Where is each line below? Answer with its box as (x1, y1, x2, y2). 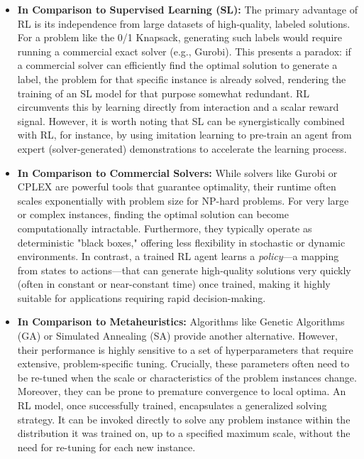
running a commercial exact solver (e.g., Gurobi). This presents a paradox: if (17, 43, 351, 58)
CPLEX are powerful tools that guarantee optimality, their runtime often (17, 179, 336, 194)
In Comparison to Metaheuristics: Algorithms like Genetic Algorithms (17, 314, 345, 329)
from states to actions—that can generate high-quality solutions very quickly (17, 262, 351, 277)
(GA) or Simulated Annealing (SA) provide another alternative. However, (17, 328, 338, 343)
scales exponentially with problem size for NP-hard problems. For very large (17, 193, 349, 207)
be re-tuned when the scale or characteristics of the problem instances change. (17, 369, 357, 384)
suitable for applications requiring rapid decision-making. (17, 290, 266, 305)
